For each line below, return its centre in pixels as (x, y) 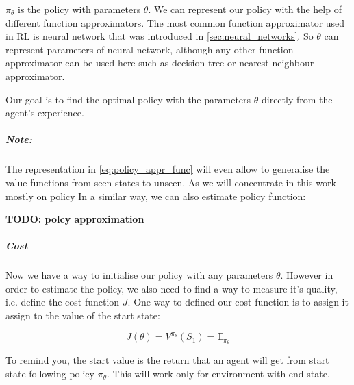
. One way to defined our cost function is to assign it (238, 302)
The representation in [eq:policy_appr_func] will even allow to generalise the (168, 169)
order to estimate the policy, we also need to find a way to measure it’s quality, (172, 288)
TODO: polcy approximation (75, 219)
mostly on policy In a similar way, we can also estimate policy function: (156, 196)
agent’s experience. (45, 113)
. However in (307, 275)
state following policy (50, 373)
